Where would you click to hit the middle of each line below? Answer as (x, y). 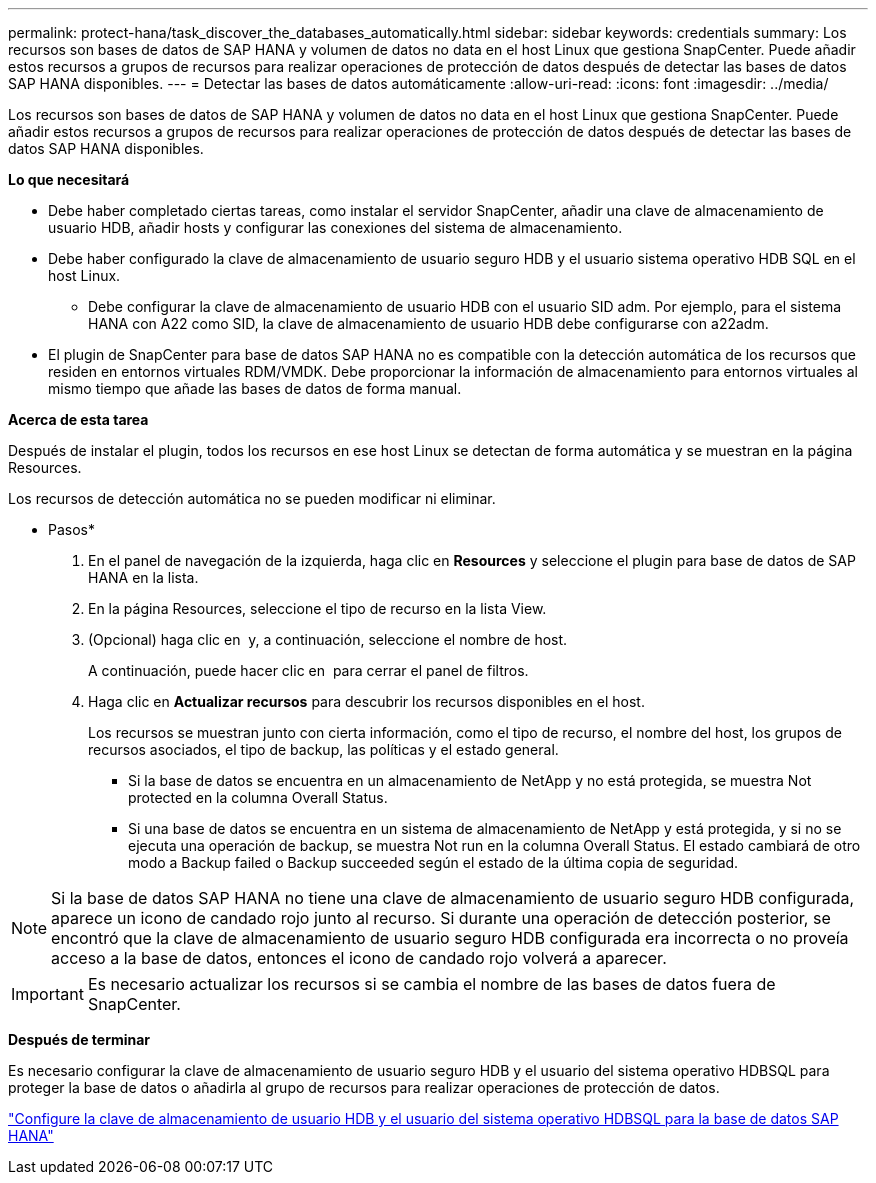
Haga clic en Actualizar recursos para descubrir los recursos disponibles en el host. (366, 701)
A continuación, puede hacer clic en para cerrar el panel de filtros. (308, 670)
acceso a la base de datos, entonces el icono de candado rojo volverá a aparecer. (359, 958)
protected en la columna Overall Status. (258, 797)
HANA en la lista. (143, 577)
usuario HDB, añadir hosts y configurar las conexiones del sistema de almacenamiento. (335, 227)
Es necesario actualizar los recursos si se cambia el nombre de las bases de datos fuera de (431, 984)
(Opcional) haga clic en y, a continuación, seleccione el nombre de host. (328, 639)
